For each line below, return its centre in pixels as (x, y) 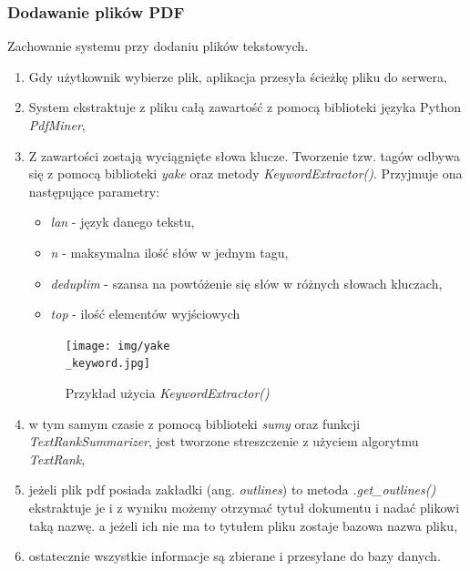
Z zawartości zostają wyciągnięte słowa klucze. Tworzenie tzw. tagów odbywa (244, 155)
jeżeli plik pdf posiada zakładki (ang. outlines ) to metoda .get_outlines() (232, 489)
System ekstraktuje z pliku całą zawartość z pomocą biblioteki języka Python (245, 107)
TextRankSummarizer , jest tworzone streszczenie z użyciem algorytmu (224, 441)
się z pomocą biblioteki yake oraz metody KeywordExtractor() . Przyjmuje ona (245, 173)
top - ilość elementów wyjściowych (145, 314)
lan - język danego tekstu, (123, 222)
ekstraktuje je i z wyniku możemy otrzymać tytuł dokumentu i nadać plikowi (244, 508)
